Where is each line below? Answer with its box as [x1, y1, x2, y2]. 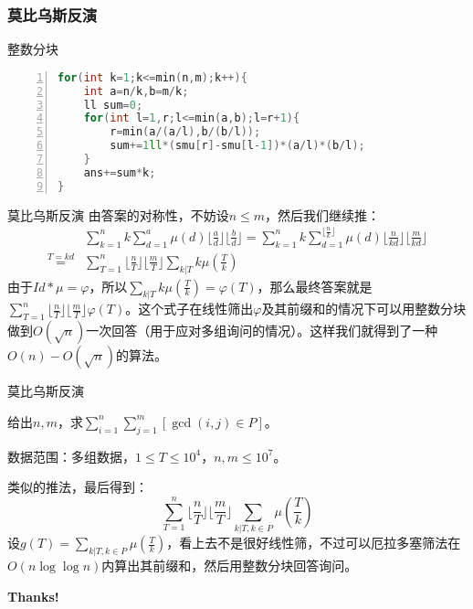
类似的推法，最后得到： [7, 477, 148, 497]
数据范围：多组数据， [7, 446, 135, 465]
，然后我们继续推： [265, 205, 381, 224]
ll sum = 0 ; [83, 98, 143, 112]
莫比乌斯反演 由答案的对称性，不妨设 [7, 205, 229, 224]
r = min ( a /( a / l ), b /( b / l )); [110, 125, 261, 139]
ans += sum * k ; [83, 166, 156, 179]
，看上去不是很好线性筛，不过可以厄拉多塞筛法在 [166, 533, 461, 552]
